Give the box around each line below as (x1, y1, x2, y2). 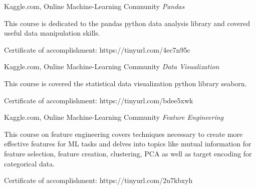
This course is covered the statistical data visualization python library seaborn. (4, 78, 247, 88)
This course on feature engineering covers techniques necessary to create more (4, 128, 243, 139)
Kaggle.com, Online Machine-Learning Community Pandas (4, 1, 185, 11)
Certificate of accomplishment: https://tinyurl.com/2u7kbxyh (4, 175, 193, 185)
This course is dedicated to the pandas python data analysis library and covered (4, 18, 250, 28)
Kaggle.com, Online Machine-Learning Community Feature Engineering (4, 112, 224, 122)
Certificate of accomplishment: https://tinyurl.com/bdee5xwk (4, 95, 193, 105)
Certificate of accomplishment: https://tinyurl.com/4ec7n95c (4, 44, 190, 55)
